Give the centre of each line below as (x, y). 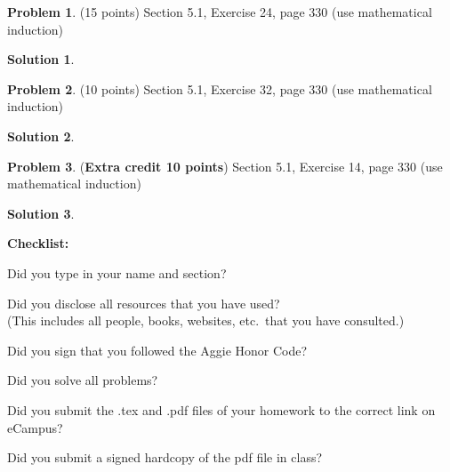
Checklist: (38, 243)
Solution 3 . (41, 213)
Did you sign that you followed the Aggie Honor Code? (157, 350)
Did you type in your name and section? (117, 272)
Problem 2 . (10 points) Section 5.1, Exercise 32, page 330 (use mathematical (220, 88)
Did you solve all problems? (83, 380)
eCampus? (35, 427)
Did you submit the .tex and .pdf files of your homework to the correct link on (221, 409)
